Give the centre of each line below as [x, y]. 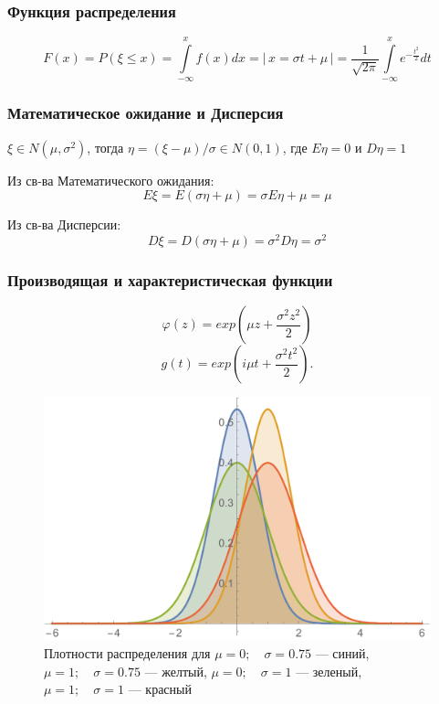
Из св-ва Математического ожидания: [111, 180]
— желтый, [176, 671]
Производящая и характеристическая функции [170, 279]
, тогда [105, 147]
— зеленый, [329, 671]
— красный [160, 689]
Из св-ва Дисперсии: [64, 224]
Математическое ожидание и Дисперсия [146, 113]
